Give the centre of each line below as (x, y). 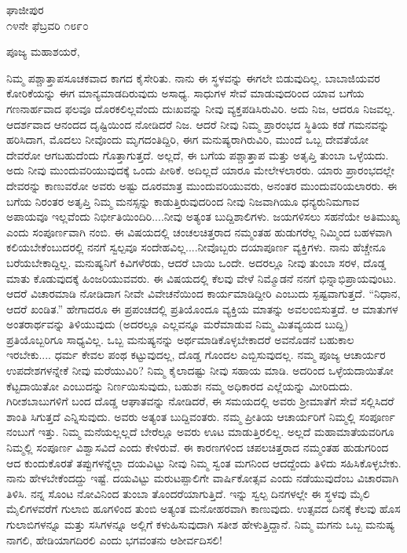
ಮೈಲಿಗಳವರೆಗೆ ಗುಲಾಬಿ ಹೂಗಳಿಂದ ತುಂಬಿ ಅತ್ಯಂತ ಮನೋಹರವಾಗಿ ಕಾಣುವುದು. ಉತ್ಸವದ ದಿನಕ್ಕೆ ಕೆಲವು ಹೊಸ (203, 509)
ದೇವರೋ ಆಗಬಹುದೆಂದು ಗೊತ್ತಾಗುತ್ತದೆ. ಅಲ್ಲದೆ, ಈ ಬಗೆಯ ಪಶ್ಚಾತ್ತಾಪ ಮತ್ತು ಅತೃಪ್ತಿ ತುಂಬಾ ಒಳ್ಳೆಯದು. (198, 154)
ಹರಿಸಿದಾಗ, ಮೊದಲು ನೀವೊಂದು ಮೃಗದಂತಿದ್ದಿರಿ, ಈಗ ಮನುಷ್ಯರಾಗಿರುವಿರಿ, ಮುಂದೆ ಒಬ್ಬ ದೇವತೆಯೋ (187, 139)
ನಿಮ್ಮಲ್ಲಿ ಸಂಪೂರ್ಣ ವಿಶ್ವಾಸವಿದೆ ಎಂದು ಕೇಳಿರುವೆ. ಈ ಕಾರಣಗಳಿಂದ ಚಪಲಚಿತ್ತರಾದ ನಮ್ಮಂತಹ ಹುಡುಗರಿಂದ (198, 447)
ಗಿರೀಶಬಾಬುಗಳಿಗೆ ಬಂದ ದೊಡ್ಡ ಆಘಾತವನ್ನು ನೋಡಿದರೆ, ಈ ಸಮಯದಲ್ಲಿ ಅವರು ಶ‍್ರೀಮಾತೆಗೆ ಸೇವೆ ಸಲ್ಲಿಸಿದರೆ (200, 401)
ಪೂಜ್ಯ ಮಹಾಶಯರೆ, (43, 51)
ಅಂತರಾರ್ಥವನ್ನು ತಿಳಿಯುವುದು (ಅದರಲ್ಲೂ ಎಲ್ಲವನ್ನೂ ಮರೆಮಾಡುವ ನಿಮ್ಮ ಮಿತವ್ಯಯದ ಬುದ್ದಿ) (178, 324)
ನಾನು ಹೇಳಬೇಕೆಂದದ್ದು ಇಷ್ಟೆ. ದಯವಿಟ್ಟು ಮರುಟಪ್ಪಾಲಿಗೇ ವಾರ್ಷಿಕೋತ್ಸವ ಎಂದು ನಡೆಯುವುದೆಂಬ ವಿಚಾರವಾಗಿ (203, 478)
